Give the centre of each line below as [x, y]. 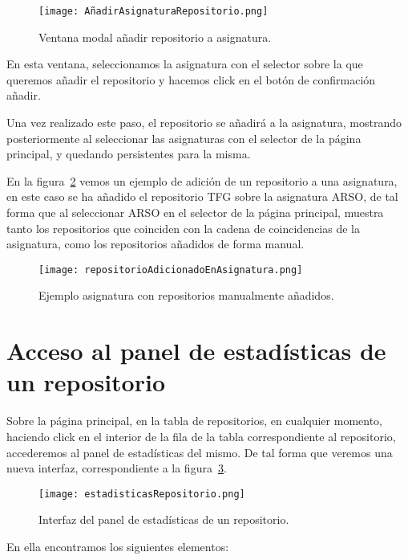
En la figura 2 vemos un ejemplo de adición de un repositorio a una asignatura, [202, 180]
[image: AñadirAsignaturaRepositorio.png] [154, 11]
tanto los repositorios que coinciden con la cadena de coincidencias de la [183, 228]
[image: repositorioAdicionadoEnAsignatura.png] [171, 270]
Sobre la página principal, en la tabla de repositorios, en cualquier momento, [194, 421]
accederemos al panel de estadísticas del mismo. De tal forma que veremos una [200, 452]
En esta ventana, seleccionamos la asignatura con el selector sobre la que [185, 64]
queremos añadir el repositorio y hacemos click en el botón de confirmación [191, 79]
